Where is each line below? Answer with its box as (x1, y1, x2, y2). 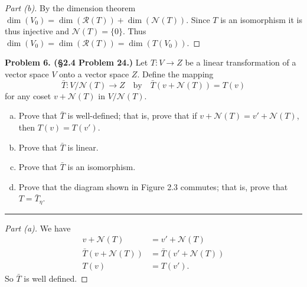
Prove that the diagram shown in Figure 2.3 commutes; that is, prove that (18, 180, 288, 193)
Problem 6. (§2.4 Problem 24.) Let (5, 56, 148, 69)
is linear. (67, 141, 99, 153)
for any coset (5, 89, 51, 102)
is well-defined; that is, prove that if (67, 109, 197, 122)
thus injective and (5, 25, 69, 37)
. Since (186, 13, 210, 25)
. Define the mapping (137, 67, 214, 80)
